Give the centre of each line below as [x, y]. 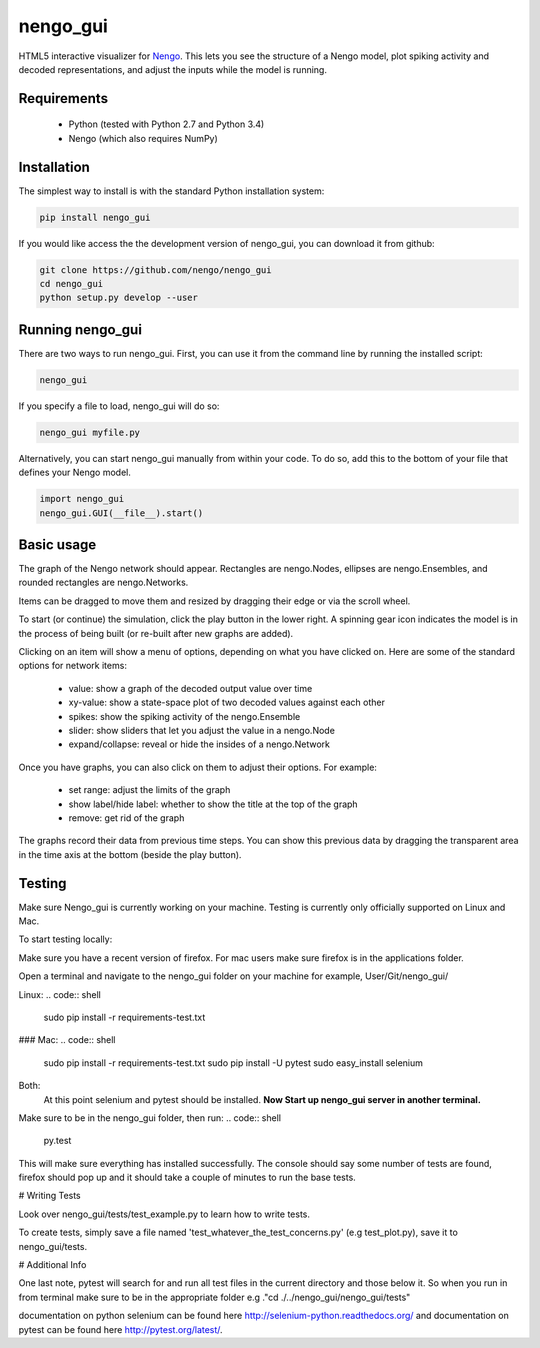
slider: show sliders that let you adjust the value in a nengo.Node [201, 730]
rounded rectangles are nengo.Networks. [103, 582]
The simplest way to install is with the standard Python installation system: [171, 191]
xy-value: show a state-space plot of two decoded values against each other [226, 702]
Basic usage [57, 544]
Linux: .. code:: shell [60, 994]
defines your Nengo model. [75, 472]
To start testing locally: [65, 939]
